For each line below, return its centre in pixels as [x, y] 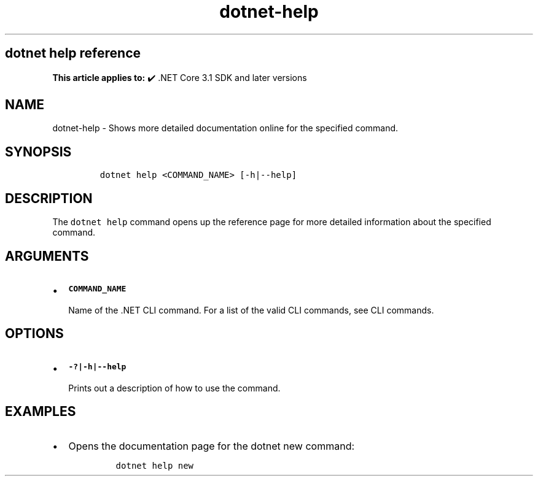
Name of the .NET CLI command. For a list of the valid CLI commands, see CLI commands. [251, 310]
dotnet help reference [73, 53]
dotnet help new [155, 465]
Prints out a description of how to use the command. [174, 388]
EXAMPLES [41, 412]
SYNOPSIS [38, 152]
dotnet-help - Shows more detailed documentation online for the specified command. [225, 128]
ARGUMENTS [47, 256]
